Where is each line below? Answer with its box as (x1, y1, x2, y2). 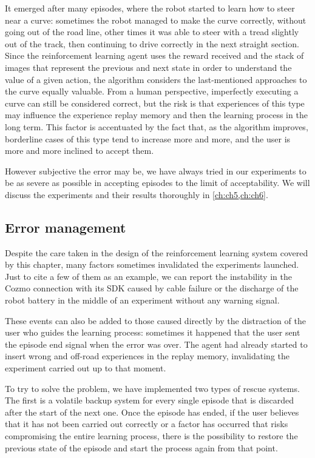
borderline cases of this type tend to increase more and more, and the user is (5, 132, 291, 145)
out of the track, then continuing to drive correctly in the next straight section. (5, 37, 299, 50)
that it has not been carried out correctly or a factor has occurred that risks (5, 417, 288, 430)
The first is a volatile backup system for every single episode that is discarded (5, 394, 294, 407)
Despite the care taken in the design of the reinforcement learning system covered (5, 246, 308, 259)
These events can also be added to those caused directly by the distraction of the (5, 314, 306, 327)
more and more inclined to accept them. (5, 144, 154, 157)
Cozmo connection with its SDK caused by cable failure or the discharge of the (5, 282, 299, 294)
